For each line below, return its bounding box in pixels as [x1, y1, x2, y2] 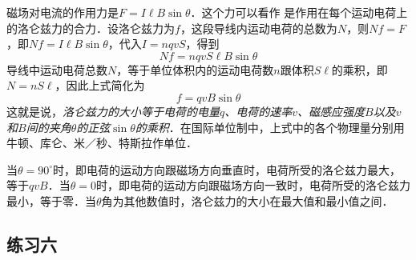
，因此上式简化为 [55, 77, 145, 94]
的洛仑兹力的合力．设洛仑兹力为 [6, 19, 175, 36]
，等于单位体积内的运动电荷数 [116, 61, 274, 78]
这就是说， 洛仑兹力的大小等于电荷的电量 [6, 102, 220, 119]
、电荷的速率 [224, 102, 293, 119]
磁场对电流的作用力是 [6, 4, 119, 20]
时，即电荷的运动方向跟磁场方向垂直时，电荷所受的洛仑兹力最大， [53, 161, 402, 178]
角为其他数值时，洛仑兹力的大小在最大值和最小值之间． [101, 192, 394, 209]
